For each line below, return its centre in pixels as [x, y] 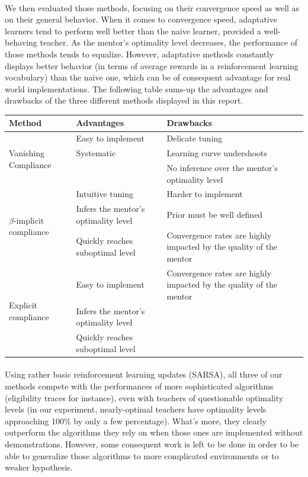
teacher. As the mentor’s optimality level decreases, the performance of [169, 42]
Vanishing [27, 153]
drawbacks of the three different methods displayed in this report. [124, 100]
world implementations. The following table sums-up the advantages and [137, 88]
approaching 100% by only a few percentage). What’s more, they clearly [136, 420]
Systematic [96, 153]
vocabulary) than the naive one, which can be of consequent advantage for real [148, 77]
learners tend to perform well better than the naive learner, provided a [133, 30]
